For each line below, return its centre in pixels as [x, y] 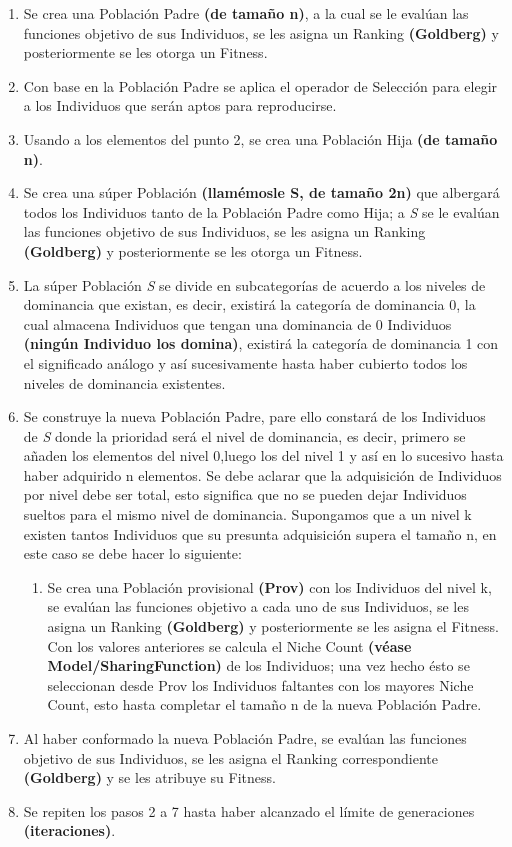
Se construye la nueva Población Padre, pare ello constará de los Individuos [254, 416]
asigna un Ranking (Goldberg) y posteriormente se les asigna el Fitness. [273, 626]
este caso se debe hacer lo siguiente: [132, 553]
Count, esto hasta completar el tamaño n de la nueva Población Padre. [264, 704]
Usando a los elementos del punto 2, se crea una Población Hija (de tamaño [260, 138]
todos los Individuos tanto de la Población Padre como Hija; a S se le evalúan [261, 211]
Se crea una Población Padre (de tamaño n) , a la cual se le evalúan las [246, 13]
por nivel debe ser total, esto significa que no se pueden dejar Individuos [245, 494]
